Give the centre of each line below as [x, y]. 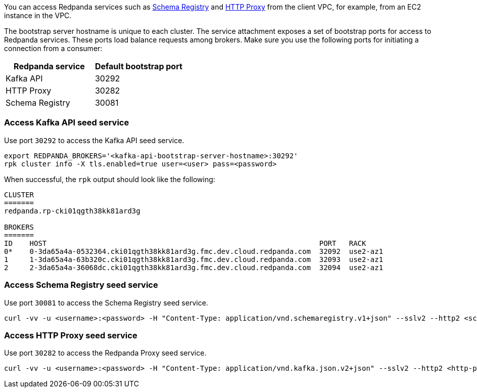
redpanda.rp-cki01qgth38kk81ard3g [72, 211]
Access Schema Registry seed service [81, 285]
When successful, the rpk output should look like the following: [110, 179]
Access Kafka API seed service [67, 123]
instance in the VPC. [38, 15]
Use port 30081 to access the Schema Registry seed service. [106, 302]
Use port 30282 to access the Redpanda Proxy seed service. [105, 353]
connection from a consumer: [53, 48]
